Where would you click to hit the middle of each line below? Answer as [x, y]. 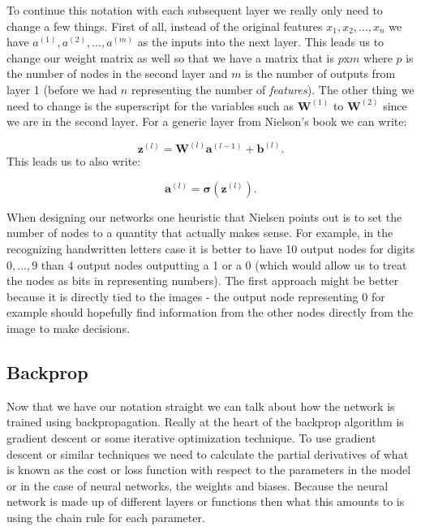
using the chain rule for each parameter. [106, 517]
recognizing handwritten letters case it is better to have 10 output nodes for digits [211, 248]
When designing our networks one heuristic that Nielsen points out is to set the [204, 216]
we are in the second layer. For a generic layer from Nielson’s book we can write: [207, 121]
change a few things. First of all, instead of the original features [165, 26]
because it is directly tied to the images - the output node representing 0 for [196, 296]
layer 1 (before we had [62, 89]
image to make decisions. [68, 328]
